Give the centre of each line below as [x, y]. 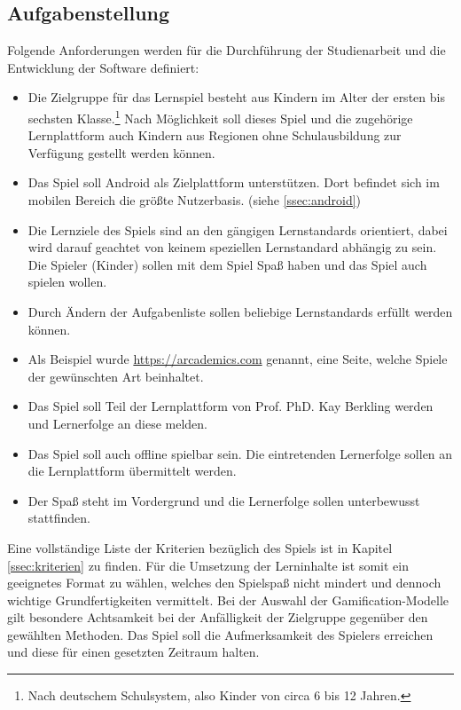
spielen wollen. [67, 282]
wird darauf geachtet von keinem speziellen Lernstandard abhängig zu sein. [232, 247]
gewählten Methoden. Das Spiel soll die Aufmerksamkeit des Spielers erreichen [220, 634]
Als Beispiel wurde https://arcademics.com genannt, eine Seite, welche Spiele [238, 359]
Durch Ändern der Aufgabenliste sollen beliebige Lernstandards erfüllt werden [240, 311]
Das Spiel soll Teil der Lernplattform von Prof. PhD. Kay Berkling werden [230, 406]
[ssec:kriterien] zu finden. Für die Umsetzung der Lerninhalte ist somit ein [208, 565]
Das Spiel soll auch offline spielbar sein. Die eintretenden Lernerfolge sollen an [240, 453]
